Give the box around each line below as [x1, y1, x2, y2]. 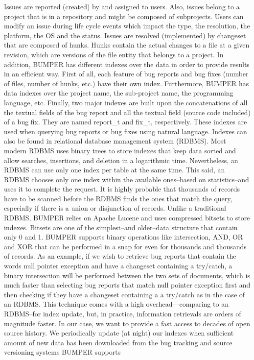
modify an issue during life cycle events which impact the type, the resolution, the [4, 21, 250, 31]
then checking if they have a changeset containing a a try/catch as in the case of [4, 289, 245, 299]
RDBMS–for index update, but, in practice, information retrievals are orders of [4, 309, 241, 318]
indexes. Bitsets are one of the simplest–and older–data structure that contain [4, 222, 238, 232]
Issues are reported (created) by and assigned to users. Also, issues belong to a [4, 1, 240, 11]
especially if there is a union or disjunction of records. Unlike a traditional [4, 203, 226, 213]
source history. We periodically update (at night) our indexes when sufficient [4, 328, 234, 338]
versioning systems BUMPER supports [4, 347, 121, 357]
